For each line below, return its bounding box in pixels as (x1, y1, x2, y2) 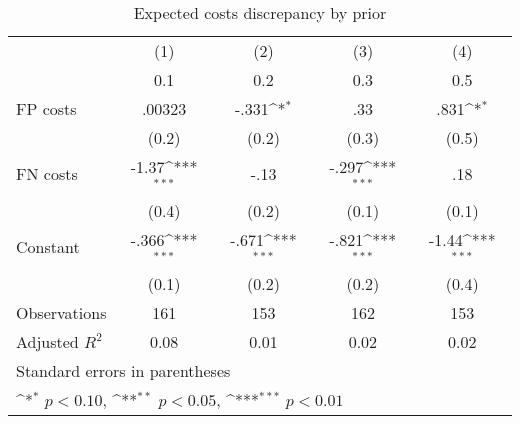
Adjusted (16, 329, 79, 353)
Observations (16, 300, 107, 324)
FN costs (16, 162, 78, 186)
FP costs (16, 97, 77, 120)
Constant (16, 235, 80, 259)
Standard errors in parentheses (16, 358, 231, 382)
